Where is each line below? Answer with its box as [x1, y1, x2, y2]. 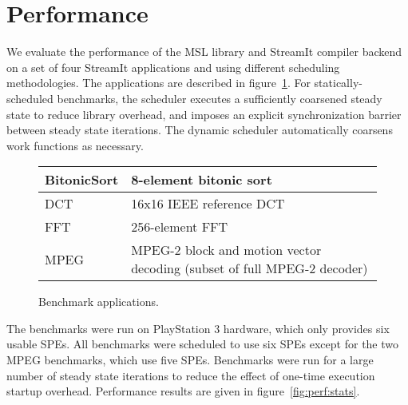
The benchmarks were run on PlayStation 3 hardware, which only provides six [6, 320, 390, 336]
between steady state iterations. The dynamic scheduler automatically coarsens [6, 121, 393, 138]
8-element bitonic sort [131, 170, 272, 189]
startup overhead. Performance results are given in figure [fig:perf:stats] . [6, 383, 360, 399]
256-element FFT [131, 217, 228, 236]
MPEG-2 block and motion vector [131, 240, 322, 260]
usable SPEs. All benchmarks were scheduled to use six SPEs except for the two [6, 336, 399, 352]
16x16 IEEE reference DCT [131, 194, 285, 213]
